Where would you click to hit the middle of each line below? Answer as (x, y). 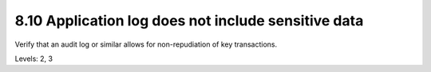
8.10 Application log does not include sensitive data (189, 21)
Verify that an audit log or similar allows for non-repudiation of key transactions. (146, 44)
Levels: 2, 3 (34, 59)
